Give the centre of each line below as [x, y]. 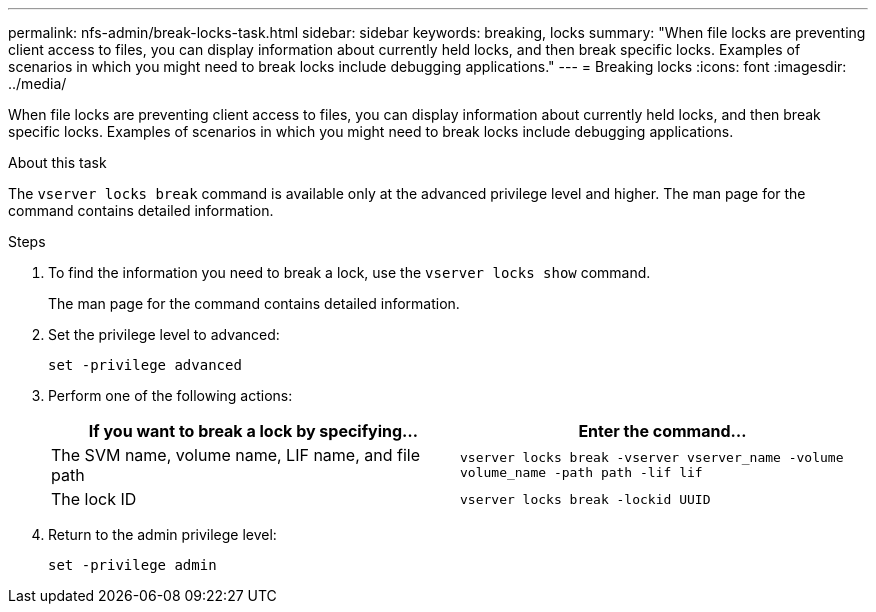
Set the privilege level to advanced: [164, 334]
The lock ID [94, 499]
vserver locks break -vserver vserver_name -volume [652, 457]
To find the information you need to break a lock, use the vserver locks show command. [349, 272]
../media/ [37, 83]
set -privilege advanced [145, 365]
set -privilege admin [132, 565]
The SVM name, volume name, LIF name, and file [236, 455]
